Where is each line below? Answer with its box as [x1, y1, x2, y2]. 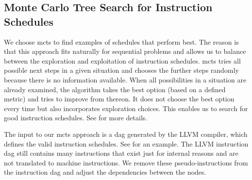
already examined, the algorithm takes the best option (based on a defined [4, 84, 226, 94]
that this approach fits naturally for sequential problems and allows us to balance [4, 46, 246, 56]
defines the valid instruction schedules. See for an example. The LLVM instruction [4, 138, 249, 148]
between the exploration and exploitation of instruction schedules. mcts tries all [4, 55, 241, 65]
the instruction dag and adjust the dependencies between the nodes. [4, 167, 206, 177]
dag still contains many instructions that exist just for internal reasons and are [4, 148, 238, 158]
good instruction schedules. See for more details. [4, 113, 148, 123]
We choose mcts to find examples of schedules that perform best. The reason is [4, 36, 239, 47]
